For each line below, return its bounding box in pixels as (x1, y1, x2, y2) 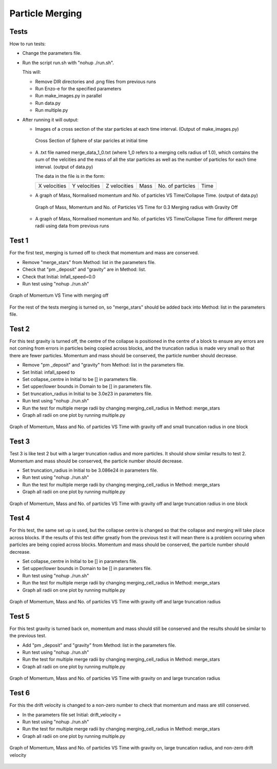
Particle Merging (9, 8, 82, 19)
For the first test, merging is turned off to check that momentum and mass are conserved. (9, 250, 199, 256)
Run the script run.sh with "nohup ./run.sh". (22, 59, 114, 66)
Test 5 (9, 612, 30, 620)
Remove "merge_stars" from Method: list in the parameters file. (22, 259, 156, 265)
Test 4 (9, 514, 30, 522)
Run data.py (35, 100, 61, 106)
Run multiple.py (35, 107, 68, 113)
